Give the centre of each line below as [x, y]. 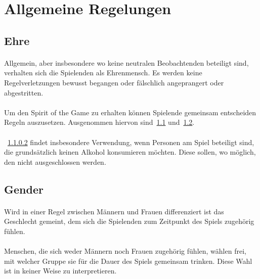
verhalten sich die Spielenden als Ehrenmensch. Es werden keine [103, 73]
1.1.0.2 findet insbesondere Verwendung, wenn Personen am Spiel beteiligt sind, [131, 142]
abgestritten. [24, 92]
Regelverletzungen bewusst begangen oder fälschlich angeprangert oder [114, 82]
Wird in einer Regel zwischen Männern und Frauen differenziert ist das [114, 211]
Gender [24, 189]
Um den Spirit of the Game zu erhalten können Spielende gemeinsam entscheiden [130, 112]
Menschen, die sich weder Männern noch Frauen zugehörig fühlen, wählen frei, [125, 251]
